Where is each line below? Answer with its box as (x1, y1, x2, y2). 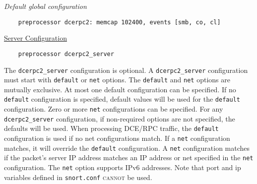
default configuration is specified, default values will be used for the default (4, 94, 240, 104)
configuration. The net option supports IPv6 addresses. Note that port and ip (4, 162, 241, 172)
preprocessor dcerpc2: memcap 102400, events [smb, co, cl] (18, 18, 221, 26)
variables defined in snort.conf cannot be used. (4, 172, 152, 182)
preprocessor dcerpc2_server (18, 50, 114, 58)
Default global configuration (4, 1, 87, 11)
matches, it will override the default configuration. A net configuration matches (4, 142, 250, 153)
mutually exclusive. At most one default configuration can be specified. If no (4, 84, 236, 94)
